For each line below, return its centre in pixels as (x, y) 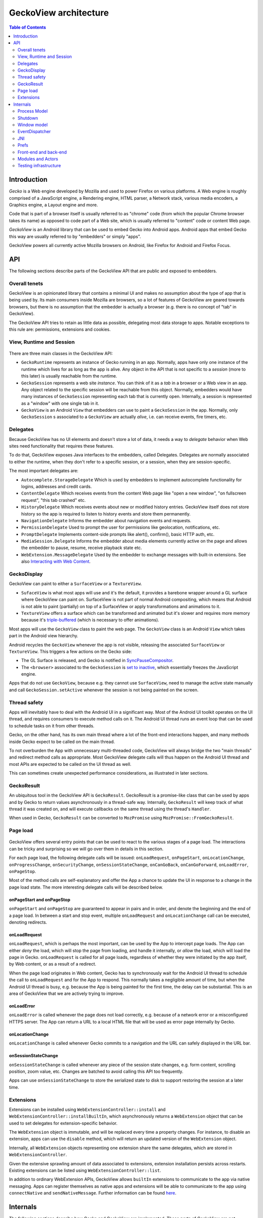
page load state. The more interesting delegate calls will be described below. (86, 887)
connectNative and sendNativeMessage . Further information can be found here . (93, 1193)
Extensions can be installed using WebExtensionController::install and (87, 1109)
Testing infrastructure (39, 166)
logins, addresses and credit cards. (56, 486)
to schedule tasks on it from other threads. (52, 725)
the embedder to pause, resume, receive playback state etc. (82, 548)
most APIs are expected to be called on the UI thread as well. (70, 764)
